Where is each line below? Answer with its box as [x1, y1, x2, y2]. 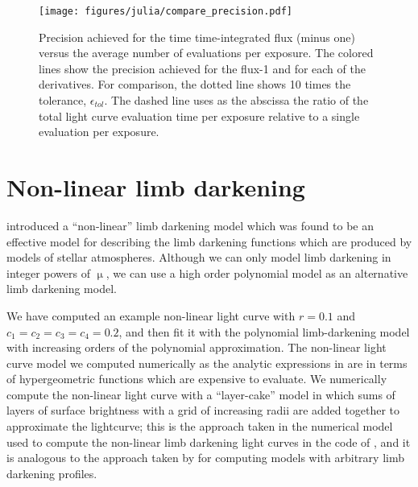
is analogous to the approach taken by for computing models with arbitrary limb [6, 449, 404, 466]
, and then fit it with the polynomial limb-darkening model [118, 323, 410, 340]
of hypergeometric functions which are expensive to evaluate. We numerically [6, 370, 387, 387]
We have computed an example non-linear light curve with [6, 307, 296, 324]
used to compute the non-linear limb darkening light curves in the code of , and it [6, 433, 411, 450]
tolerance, [39, 92, 87, 109]
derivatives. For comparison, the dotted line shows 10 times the [39, 76, 351, 93]
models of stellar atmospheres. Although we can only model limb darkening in [6, 249, 391, 266]
